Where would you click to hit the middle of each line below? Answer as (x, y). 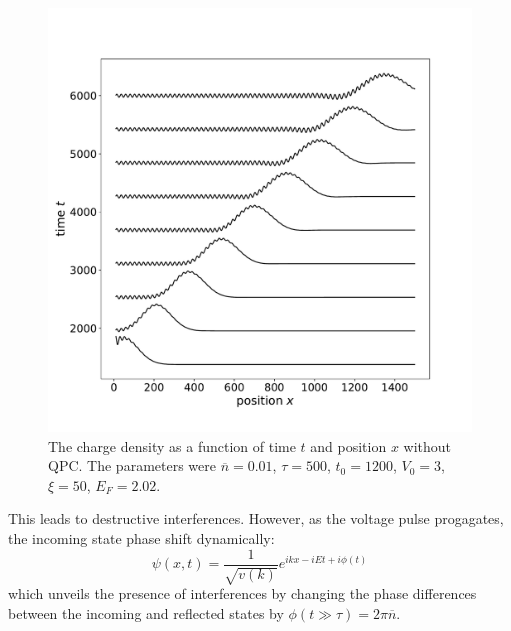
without (427, 445)
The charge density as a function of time (172, 445)
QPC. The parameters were (132, 465)
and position (348, 445)
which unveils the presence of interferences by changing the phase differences (242, 593)
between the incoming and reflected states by (146, 612)
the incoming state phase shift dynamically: (141, 537)
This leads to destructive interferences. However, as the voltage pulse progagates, (256, 518)
